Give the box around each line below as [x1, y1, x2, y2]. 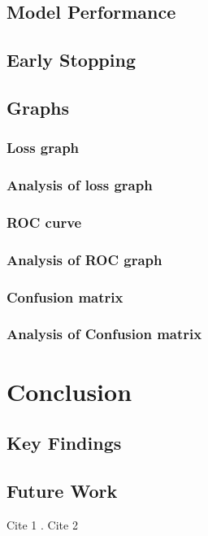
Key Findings [6, 430, 122, 455]
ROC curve [6, 211, 82, 232]
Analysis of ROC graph [6, 249, 162, 269]
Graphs [6, 94, 70, 120]
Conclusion [6, 374, 132, 407]
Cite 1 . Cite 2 [6, 516, 78, 533]
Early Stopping [6, 47, 136, 72]
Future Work [6, 477, 118, 503]
